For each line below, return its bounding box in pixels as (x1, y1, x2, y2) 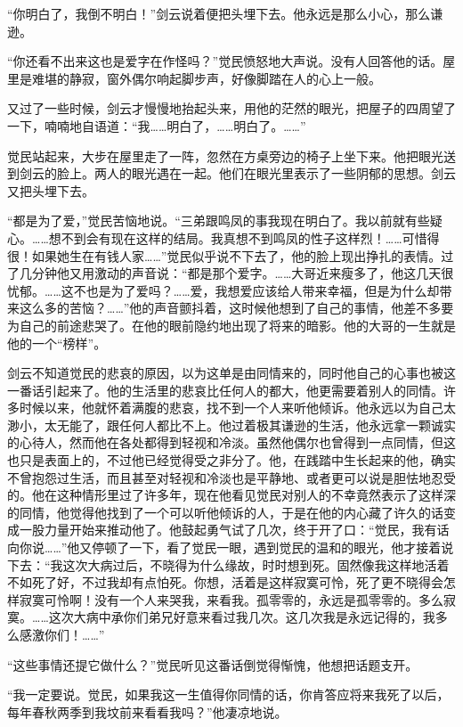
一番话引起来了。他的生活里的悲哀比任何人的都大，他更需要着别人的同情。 (7, 380, 443, 399)
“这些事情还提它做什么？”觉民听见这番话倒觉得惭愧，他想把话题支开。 (7, 655, 418, 674)
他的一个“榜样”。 (7, 333, 107, 352)
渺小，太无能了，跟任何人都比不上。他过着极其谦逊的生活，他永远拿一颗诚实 (7, 415, 456, 434)
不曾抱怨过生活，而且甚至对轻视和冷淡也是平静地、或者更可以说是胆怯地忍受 (7, 468, 456, 486)
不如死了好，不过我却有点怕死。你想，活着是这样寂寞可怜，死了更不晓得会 (7, 573, 443, 592)
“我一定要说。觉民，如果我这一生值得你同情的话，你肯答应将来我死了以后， (7, 685, 450, 704)
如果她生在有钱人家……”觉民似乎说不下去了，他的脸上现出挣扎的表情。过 (31, 246, 454, 265)
